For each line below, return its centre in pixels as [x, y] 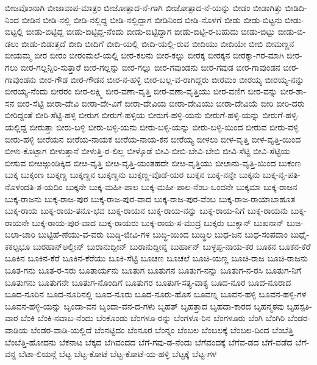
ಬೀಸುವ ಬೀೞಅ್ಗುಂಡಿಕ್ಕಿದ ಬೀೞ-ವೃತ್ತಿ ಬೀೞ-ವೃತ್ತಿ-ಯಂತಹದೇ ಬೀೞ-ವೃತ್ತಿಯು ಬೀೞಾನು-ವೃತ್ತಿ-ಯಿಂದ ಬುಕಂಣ [153, 162]
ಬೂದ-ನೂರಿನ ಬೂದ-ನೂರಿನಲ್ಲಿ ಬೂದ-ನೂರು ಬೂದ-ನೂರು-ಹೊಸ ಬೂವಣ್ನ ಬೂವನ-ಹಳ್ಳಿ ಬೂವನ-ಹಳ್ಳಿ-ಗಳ [156, 294]
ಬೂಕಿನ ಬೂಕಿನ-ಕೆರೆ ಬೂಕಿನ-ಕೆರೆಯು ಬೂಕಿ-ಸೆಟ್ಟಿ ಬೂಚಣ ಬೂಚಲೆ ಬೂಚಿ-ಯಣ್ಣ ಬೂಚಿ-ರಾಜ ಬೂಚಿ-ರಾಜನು [156, 258]
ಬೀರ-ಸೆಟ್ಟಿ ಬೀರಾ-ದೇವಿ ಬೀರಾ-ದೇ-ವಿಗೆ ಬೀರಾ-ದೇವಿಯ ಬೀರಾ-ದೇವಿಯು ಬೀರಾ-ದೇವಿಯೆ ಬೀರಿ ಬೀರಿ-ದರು [161, 103]
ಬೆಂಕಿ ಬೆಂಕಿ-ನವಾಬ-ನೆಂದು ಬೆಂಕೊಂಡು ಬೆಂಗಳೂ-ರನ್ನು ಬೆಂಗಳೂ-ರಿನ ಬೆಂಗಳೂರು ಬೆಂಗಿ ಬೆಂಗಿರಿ [153, 318]
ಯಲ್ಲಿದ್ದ [16, 126]
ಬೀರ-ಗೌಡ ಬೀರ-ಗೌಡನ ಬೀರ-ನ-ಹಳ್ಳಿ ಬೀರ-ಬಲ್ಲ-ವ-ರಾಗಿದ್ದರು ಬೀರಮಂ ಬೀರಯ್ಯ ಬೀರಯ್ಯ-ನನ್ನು [171, 79]
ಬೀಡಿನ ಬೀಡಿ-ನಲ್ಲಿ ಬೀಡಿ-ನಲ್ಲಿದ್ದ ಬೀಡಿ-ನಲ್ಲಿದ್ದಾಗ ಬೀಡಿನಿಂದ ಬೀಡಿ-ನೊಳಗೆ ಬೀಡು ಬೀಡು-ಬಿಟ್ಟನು [152, 19]
